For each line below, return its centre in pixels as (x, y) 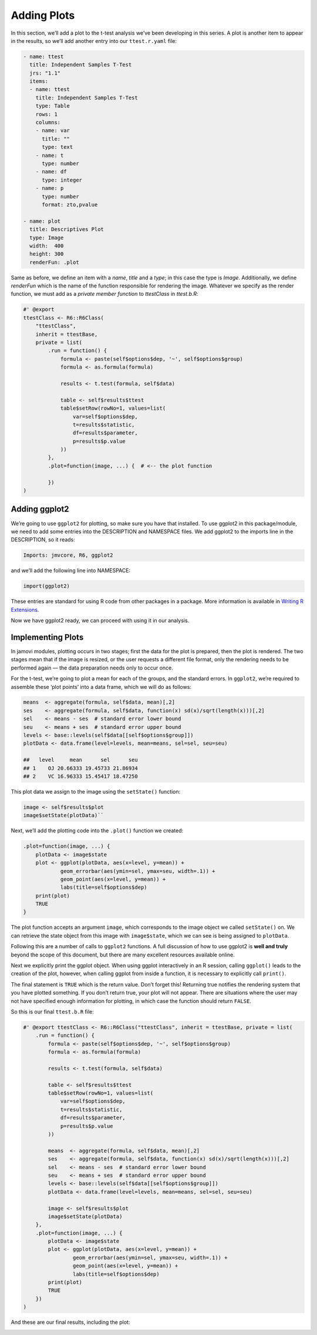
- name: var (53, 131)
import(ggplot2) (47, 586)
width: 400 (47, 246)
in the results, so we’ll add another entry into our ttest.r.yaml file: (94, 41)
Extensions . (25, 610)
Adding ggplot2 (40, 509)
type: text (58, 147)
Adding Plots (43, 15)
